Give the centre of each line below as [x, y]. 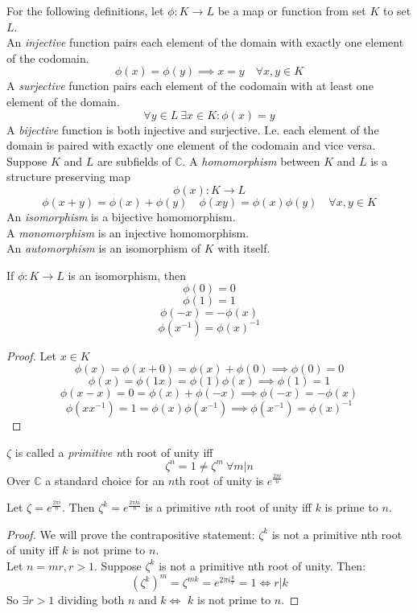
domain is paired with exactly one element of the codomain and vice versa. [191, 145]
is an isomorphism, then [127, 275]
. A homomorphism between [251, 160]
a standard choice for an [105, 480]
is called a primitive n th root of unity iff [114, 452]
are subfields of [134, 160]
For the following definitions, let [85, 10]
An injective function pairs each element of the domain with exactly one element [205, 42]
